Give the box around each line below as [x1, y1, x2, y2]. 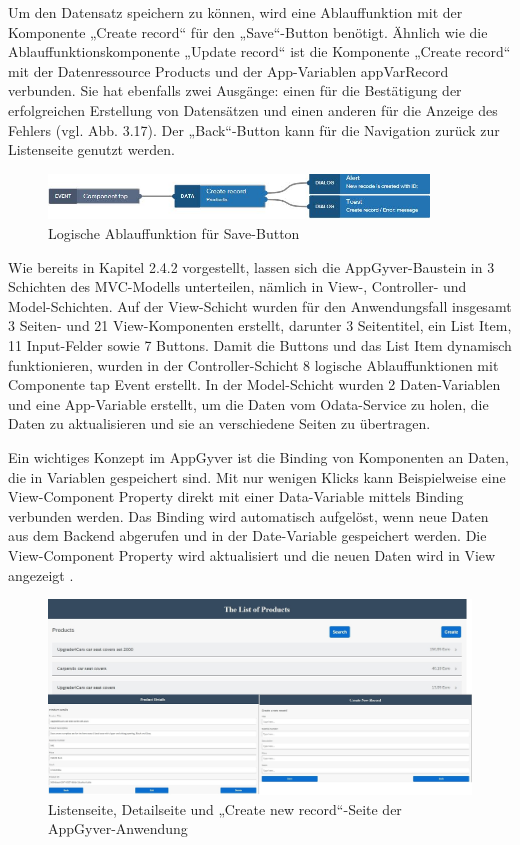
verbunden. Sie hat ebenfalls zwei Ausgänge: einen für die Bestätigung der [8, 80, 462, 101]
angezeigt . [8, 564, 74, 585]
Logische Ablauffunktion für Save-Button [48, 223, 300, 244]
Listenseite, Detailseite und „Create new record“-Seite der [48, 798, 402, 819]
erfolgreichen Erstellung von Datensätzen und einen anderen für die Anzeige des [8, 99, 498, 120]
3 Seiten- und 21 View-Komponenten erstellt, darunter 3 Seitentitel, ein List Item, [8, 315, 512, 336]
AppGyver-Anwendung [48, 818, 188, 839]
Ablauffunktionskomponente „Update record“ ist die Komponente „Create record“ [8, 41, 511, 62]
